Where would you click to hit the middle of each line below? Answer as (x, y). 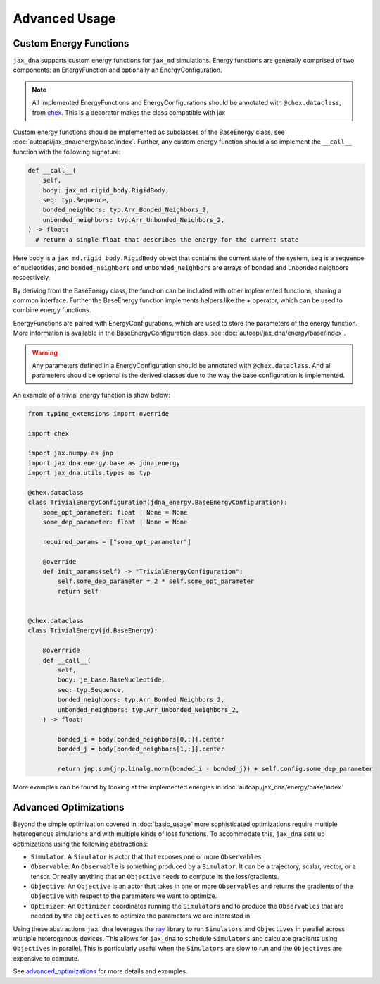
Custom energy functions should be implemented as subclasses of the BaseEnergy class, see (149, 132)
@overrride (61, 651)
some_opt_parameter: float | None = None (115, 512)
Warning (45, 352)
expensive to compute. (46, 958)
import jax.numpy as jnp (71, 453)
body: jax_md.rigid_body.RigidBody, (106, 190)
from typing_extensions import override (98, 413)
